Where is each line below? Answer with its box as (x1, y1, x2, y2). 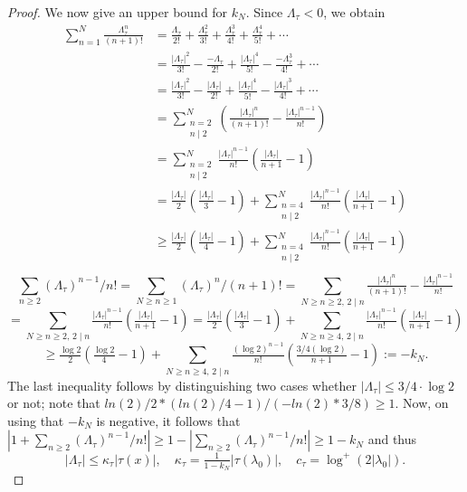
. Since (245, 3, 283, 21)
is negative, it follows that (96, 411, 241, 430)
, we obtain (323, 3, 386, 21)
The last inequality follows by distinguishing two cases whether (7, 375, 357, 394)
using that (7, 411, 64, 430)
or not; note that (7, 393, 100, 412)
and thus (367, 430, 417, 449)
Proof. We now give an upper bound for (7, 3, 228, 21)
